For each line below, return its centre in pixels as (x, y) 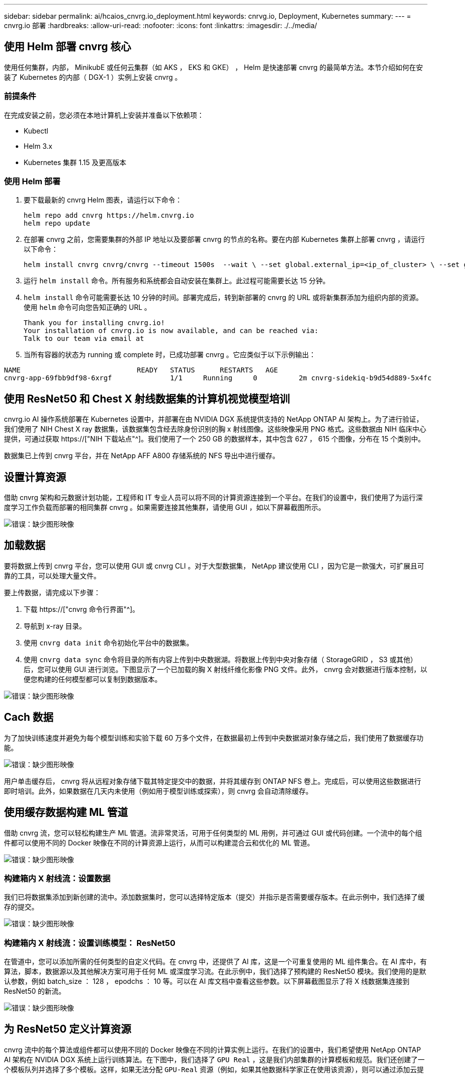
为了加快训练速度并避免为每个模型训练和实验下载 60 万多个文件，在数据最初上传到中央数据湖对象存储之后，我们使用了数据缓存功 (214, 738)
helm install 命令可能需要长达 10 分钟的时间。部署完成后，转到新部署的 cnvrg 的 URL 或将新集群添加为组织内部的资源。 (223, 298)
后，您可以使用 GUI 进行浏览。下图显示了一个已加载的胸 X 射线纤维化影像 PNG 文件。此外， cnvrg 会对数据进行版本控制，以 (226, 669)
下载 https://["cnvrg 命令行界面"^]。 (82, 609)
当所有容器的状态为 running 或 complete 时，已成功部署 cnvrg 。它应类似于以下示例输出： (170, 355)
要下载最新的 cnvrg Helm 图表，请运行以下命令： (103, 200)
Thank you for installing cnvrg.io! (94, 323)
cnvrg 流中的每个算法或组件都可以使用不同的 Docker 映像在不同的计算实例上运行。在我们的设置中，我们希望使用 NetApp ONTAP (213, 1049)
